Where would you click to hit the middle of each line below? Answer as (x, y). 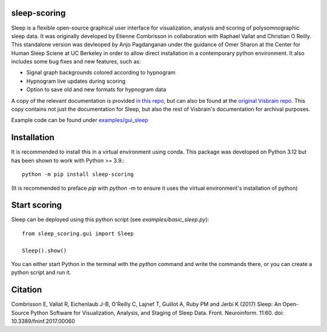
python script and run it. (41, 273)
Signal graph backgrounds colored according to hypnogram (101, 73)
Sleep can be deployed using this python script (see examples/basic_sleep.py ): (110, 220)
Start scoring (37, 205)
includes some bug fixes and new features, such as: (76, 62)
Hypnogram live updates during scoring (76, 81)
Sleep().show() (45, 250)
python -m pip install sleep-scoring (78, 174)
